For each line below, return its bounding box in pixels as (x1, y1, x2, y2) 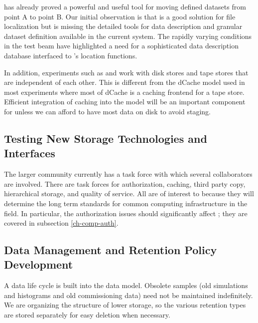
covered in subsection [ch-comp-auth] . (4, 218, 119, 228)
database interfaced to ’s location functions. (4, 50, 137, 60)
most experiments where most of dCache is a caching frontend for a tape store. (4, 86, 245, 97)
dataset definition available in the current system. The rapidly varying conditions (4, 30, 252, 41)
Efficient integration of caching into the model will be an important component (4, 96, 246, 107)
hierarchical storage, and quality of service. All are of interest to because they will (4, 188, 254, 199)
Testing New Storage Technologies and (4, 130, 207, 146)
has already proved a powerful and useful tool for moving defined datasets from (4, 1, 246, 11)
